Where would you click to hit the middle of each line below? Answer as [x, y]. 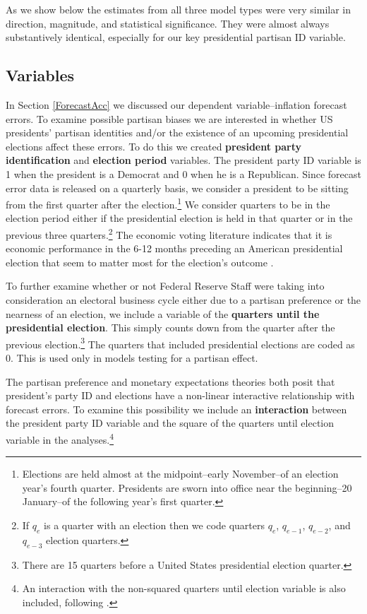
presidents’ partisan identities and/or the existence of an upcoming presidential [177, 132]
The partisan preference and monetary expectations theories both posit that [170, 381]
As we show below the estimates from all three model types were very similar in [179, 9]
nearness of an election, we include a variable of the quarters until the [163, 313]
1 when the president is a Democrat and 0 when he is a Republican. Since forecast [183, 173]
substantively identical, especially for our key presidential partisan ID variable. [176, 37]
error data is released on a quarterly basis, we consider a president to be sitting [177, 188]
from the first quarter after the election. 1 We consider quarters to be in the [168, 203]
